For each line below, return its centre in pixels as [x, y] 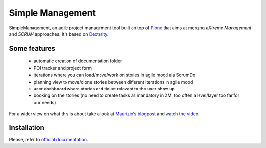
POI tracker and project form [63, 68]
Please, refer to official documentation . [49, 139]
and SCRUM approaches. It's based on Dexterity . [59, 34]
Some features [32, 48]
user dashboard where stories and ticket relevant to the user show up [104, 89]
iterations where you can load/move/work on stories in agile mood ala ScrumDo [115, 75]
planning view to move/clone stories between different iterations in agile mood [113, 82]
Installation [27, 128]
